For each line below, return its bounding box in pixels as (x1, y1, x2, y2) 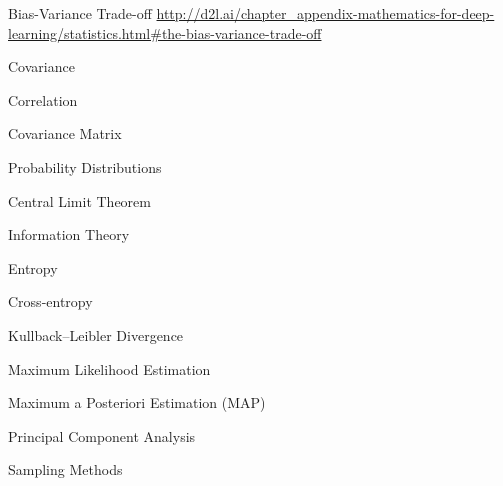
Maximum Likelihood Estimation (8, 358, 211, 379)
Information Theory (8, 224, 130, 245)
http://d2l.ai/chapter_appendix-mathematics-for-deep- (156, 3, 495, 23)
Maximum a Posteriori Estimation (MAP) (8, 392, 266, 413)
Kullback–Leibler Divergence (8, 324, 184, 345)
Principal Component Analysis (8, 425, 196, 446)
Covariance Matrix (8, 123, 122, 144)
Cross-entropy (8, 291, 93, 312)
